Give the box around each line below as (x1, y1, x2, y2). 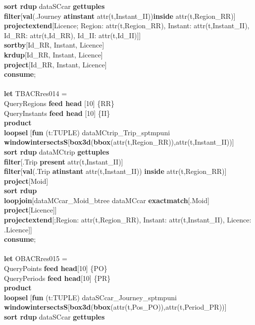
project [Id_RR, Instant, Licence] (4, 59, 107, 69)
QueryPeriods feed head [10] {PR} (4, 272, 111, 283)
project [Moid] (4, 175, 49, 186)
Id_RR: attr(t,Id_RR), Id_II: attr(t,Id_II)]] (4, 30, 141, 40)
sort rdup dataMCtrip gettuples (4, 146, 109, 157)
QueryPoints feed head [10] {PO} (4, 263, 107, 273)
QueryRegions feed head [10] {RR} (4, 98, 114, 108)
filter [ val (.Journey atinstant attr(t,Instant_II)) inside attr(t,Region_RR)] (4, 10, 236, 21)
